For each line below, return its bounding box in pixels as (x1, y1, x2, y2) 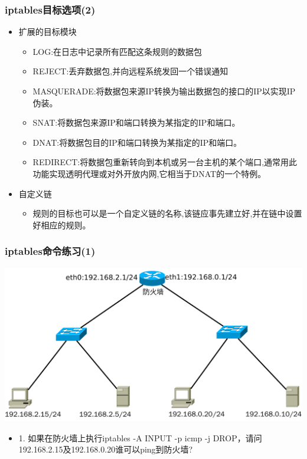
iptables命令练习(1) (5, 244, 96, 258)
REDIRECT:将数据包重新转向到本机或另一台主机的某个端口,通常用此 (32, 156, 298, 168)
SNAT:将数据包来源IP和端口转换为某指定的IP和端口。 (32, 116, 240, 129)
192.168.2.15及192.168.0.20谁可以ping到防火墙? (18, 443, 193, 455)
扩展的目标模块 (18, 25, 77, 38)
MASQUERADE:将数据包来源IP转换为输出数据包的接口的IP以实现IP (32, 85, 296, 97)
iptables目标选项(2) (5, 2, 96, 17)
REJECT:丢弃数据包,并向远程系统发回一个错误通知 (32, 65, 228, 77)
